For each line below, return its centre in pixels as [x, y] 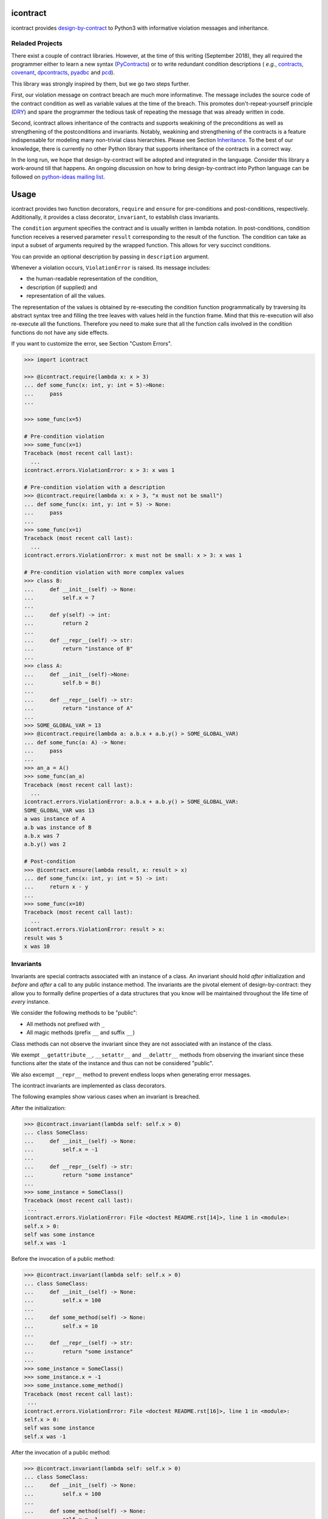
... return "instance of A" [79, 708]
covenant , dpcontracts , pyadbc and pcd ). [63, 72]
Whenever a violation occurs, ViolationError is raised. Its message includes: [111, 267]
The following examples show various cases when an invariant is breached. [106, 1097]
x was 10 [37, 947]
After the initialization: [39, 1108]
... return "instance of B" [79, 649]
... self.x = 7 [60, 598]
